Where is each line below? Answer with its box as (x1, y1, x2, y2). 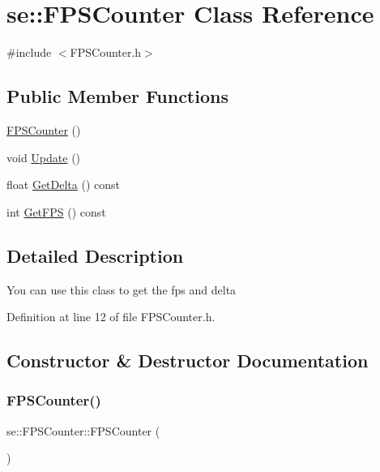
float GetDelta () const (6, 176, 120, 193)
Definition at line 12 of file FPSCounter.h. (6, 308, 216, 325)
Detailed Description (6, 242, 184, 268)
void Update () (6, 148, 81, 165)
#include (6, 44, 52, 61)
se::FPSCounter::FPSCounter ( (6, 422, 160, 439)
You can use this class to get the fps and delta (6, 281, 237, 298)
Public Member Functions (6, 84, 228, 109)
